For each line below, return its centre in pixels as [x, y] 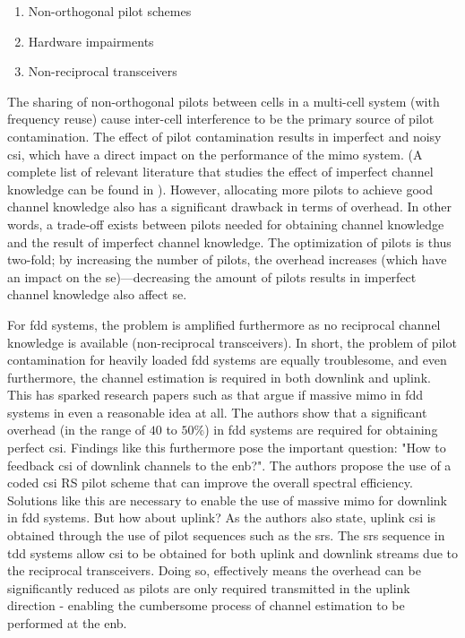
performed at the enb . [67, 623]
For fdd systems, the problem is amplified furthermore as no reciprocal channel [224, 324]
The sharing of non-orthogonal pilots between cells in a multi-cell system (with [224, 101]
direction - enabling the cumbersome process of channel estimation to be [206, 605]
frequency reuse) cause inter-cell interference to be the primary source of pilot [221, 119]
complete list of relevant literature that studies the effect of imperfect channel [220, 172]
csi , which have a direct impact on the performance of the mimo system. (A [215, 154]
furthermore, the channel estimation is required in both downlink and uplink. [219, 377]
